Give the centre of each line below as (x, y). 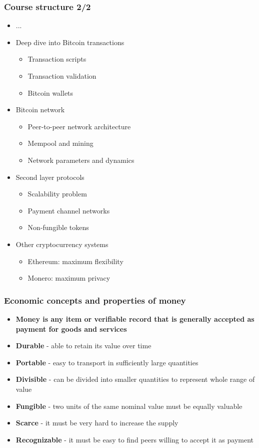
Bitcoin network (40, 109)
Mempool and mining (60, 143)
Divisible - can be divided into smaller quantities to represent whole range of (135, 379)
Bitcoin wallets (50, 92)
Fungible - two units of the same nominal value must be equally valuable (129, 406)
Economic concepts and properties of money (95, 300)
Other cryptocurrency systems (62, 244)
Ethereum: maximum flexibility (75, 261)
